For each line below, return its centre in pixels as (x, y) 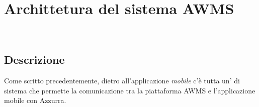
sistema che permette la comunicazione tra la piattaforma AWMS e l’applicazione (130, 90)
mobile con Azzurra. (35, 100)
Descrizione (34, 60)
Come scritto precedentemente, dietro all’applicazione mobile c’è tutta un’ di (122, 80)
